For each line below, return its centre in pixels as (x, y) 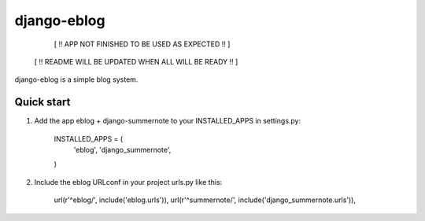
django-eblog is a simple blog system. (76, 79)
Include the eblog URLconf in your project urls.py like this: (128, 182)
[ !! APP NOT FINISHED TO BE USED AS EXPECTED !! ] (142, 44)
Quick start (42, 102)
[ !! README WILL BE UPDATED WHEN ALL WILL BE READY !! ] (136, 61)
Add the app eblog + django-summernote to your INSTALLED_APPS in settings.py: (168, 121)
